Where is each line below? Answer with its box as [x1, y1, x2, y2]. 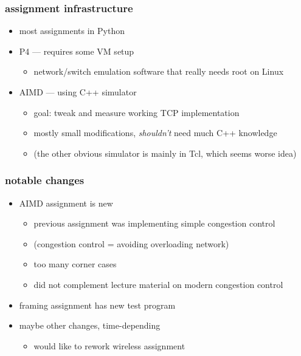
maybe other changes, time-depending [19, 319, 161, 332]
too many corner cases [33, 258, 117, 270]
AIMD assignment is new [19, 196, 113, 209]
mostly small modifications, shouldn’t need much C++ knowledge [33, 126, 277, 139]
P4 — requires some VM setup [19, 44, 134, 57]
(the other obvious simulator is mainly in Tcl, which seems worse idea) [33, 146, 297, 159]
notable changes [5, 173, 85, 188]
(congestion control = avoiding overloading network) [33, 237, 229, 250]
